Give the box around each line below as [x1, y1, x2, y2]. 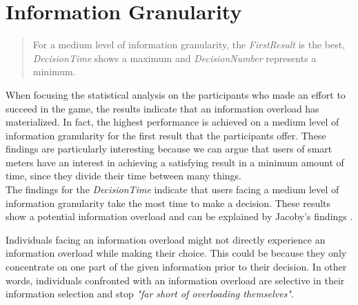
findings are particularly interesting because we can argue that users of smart [6, 141, 332, 156]
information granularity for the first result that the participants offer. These [6, 128, 326, 142]
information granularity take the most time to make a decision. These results [6, 195, 331, 210]
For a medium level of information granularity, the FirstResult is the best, [32, 37, 346, 52]
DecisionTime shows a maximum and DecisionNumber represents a [32, 50, 317, 65]
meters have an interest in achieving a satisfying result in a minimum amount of [6, 155, 344, 169]
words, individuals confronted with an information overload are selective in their [6, 273, 345, 287]
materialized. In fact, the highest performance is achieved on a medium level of [6, 115, 339, 129]
